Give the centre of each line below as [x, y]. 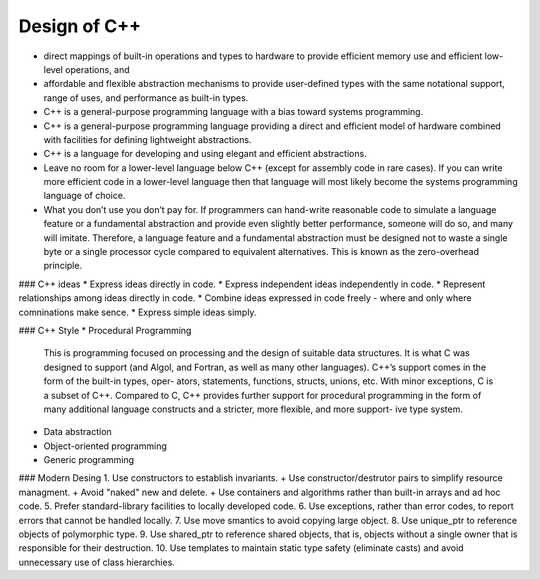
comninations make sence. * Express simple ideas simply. [137, 312]
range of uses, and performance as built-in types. [146, 97]
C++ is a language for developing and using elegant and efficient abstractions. [205, 154]
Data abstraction [77, 432]
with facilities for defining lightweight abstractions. [147, 139]
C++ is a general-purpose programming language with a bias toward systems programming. [233, 112]
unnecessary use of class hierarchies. [96, 562]
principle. [63, 266]
